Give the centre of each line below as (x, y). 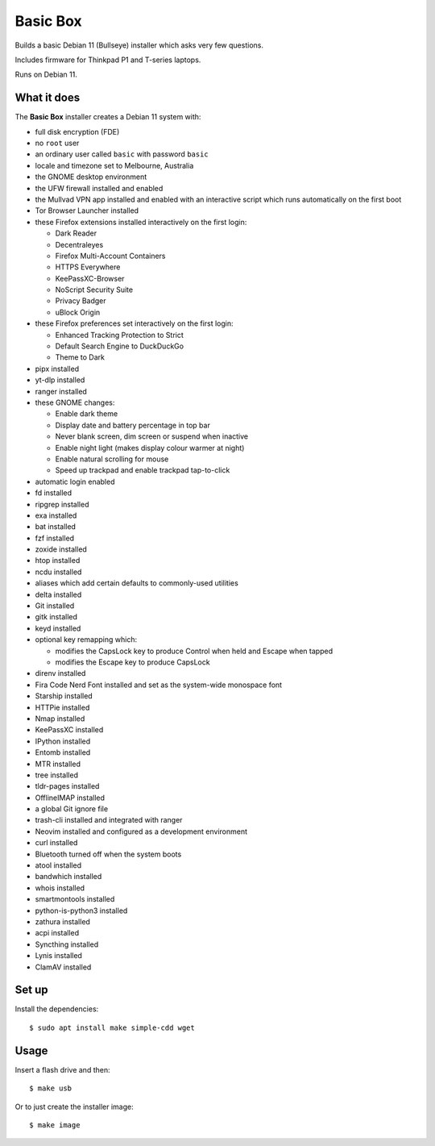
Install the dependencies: (57, 1009)
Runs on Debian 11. (46, 75)
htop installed (58, 560)
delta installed (58, 594)
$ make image (55, 1125)
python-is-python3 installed (81, 911)
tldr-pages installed (67, 786)
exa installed (56, 515)
